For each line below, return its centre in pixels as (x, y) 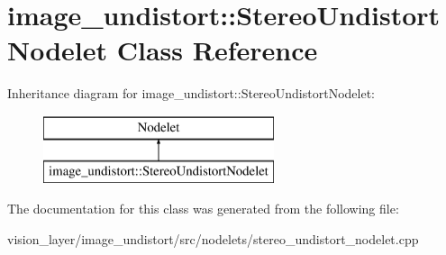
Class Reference (217, 50)
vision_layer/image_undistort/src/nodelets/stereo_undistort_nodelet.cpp (213, 238)
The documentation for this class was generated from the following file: (203, 209)
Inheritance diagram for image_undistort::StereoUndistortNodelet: (191, 93)
